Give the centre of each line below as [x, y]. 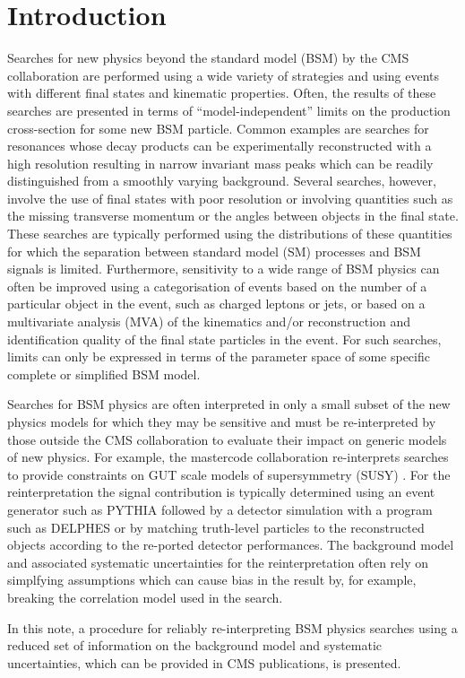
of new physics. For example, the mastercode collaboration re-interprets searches [228, 457]
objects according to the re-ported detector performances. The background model [231, 545]
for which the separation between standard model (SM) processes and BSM [214, 251]
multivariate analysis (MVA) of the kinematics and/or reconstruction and [209, 322]
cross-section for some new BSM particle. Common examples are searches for [218, 128]
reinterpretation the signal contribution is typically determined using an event [221, 492]
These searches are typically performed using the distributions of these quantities [230, 234]
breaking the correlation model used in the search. [145, 597]
